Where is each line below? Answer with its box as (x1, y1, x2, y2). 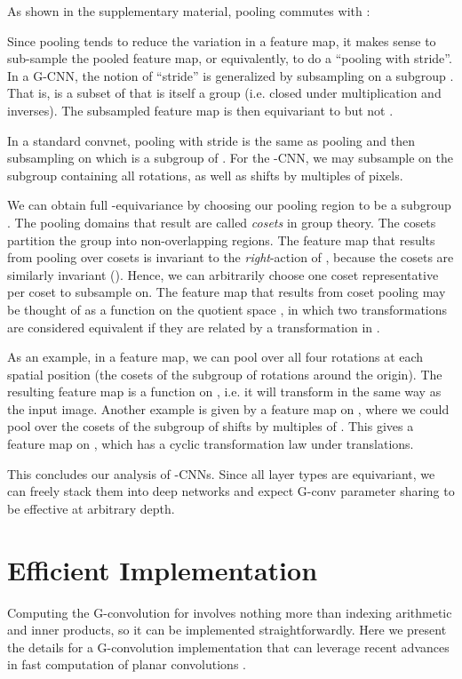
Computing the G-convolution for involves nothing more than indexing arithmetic (7, 603, 452, 621)
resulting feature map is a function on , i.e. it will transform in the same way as (7, 382, 442, 401)
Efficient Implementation (7, 551, 318, 587)
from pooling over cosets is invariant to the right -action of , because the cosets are (7, 248, 454, 267)
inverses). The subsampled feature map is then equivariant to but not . (7, 100, 394, 119)
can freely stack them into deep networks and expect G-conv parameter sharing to (7, 482, 455, 500)
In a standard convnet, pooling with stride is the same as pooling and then (7, 131, 415, 149)
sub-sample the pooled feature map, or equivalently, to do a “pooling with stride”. (7, 49, 452, 68)
